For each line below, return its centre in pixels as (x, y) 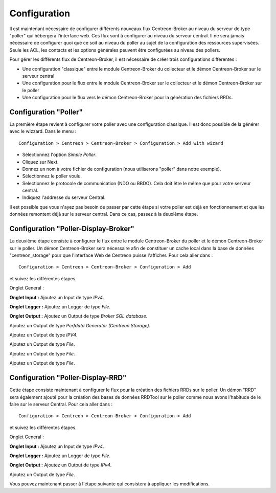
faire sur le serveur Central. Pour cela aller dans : (61, 404)
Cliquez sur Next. (40, 162)
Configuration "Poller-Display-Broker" (72, 229)
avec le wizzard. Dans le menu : (43, 131)
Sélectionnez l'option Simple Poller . (60, 155)
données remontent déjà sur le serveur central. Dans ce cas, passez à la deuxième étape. (104, 214)
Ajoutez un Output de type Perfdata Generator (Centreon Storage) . (80, 325)
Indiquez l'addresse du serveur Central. (64, 197)
